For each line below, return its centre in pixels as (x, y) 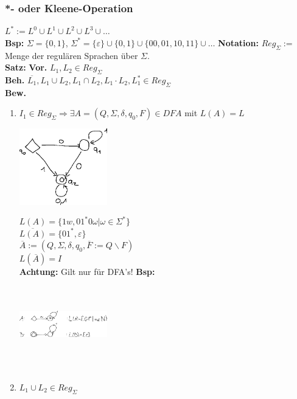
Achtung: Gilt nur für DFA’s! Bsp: (87, 272)
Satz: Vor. (26, 67)
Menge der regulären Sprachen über (72, 55)
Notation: (239, 42)
